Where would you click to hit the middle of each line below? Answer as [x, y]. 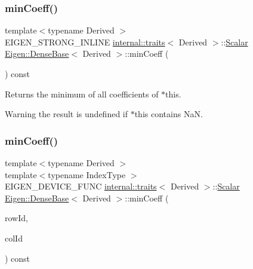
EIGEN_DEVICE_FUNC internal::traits [81, 186]
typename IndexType [87, 174]
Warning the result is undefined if [67, 114]
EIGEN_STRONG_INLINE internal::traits [85, 42]
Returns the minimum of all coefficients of [82, 94]
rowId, [16, 218]
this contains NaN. [169, 114]
